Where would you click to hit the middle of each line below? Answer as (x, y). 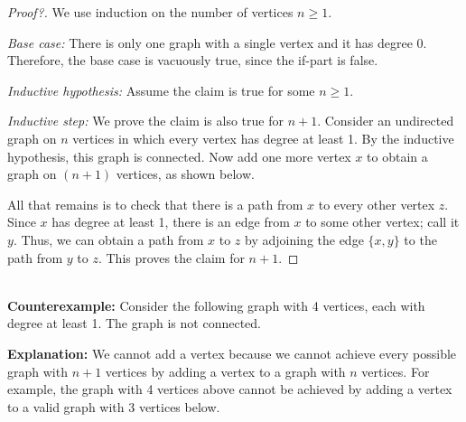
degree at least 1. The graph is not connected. (134, 323)
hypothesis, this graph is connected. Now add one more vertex (179, 156)
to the (420, 239)
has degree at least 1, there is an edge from (171, 222)
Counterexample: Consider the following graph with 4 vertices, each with (216, 305)
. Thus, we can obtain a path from (108, 239)
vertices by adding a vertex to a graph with (225, 371)
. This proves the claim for (171, 257)
